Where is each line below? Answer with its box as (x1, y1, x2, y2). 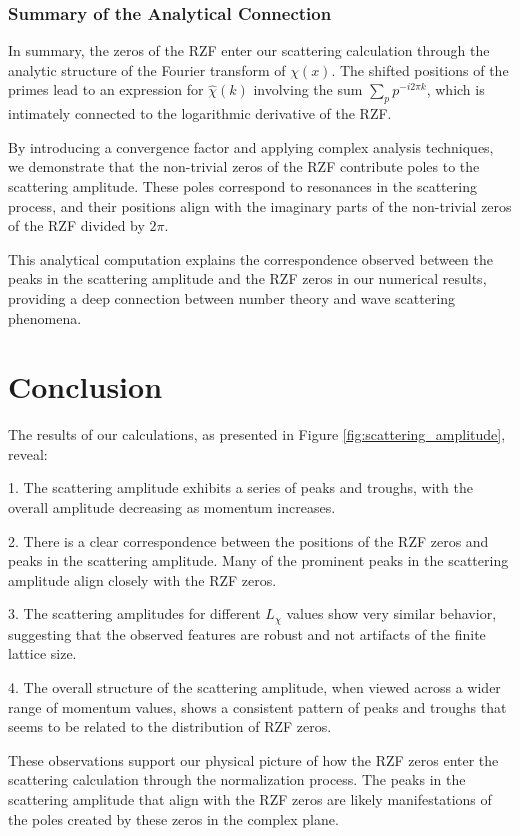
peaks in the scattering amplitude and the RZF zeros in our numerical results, (8, 268, 487, 289)
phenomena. (8, 307, 82, 328)
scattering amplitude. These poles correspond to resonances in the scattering (8, 175, 477, 196)
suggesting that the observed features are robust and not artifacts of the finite (8, 623, 486, 644)
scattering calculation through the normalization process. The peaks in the (8, 769, 466, 790)
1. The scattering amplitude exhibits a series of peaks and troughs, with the (8, 477, 473, 498)
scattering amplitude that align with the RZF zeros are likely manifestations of (8, 789, 492, 810)
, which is (426, 79, 485, 100)
